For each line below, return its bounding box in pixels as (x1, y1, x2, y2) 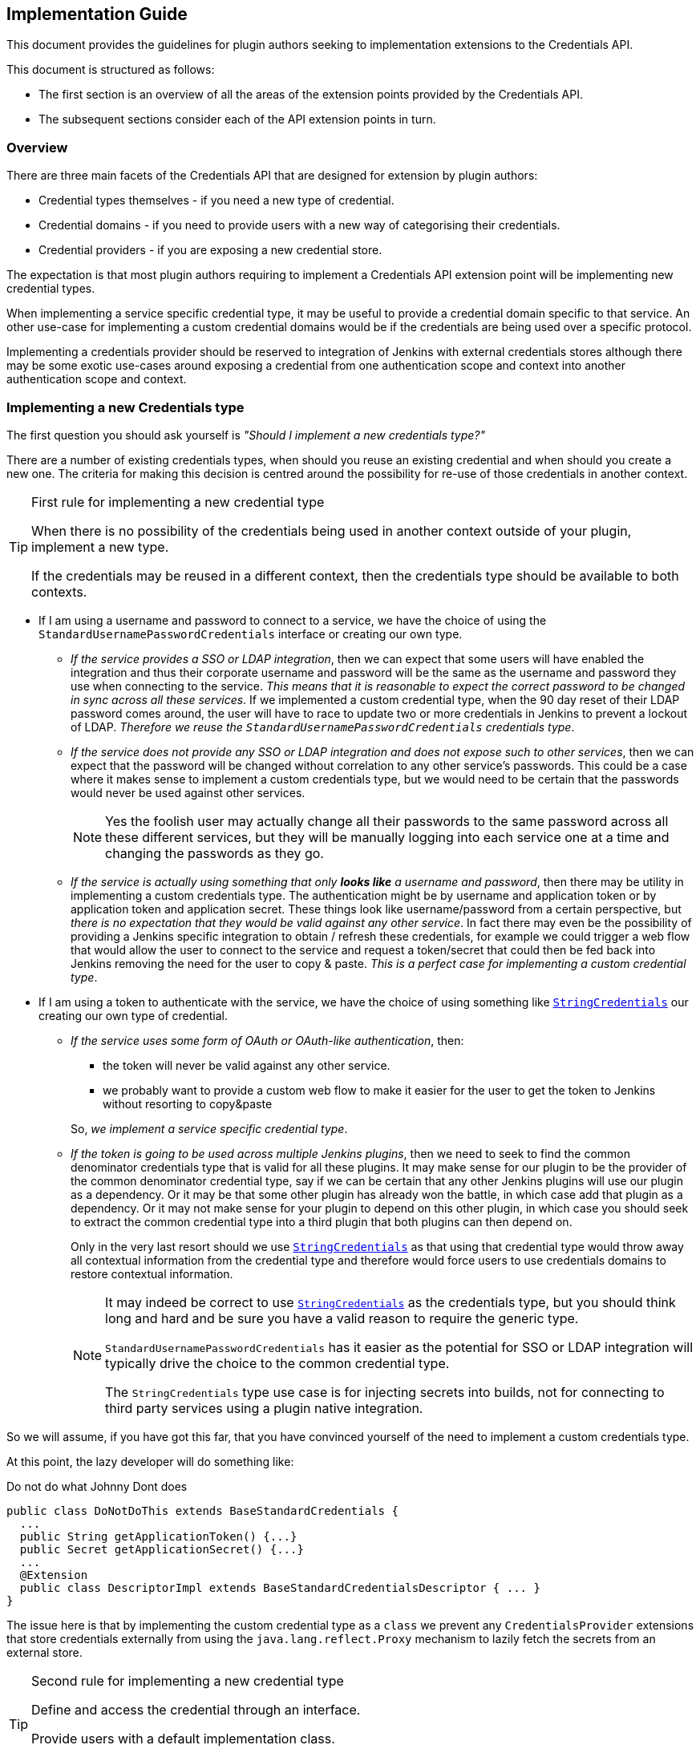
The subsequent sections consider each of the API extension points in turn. (38, 112, 436, 127)
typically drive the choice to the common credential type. (105, 1354, 450, 1371)
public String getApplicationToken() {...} (19, 1529, 297, 1543)
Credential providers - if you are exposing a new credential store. (38, 243, 382, 257)
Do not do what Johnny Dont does (6, 1479, 188, 1493)
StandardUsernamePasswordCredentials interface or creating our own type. (38, 626, 463, 641)
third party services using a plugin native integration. (105, 1399, 423, 1416)
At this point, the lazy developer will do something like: (6, 1454, 294, 1468)
